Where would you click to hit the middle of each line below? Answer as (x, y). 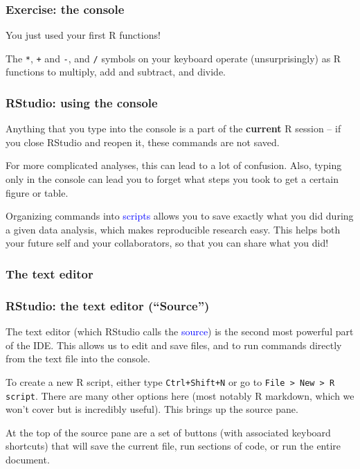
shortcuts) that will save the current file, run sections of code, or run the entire (173, 446)
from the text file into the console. (78, 359)
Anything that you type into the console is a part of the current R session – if (173, 129)
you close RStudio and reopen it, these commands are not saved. (143, 142)
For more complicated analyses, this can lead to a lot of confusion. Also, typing (174, 165)
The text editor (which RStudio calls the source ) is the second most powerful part (180, 331)
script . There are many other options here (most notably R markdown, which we (180, 395)
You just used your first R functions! (83, 35)
